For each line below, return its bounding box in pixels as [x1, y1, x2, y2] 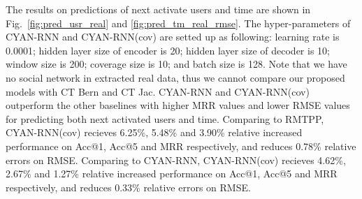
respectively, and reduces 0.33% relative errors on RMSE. [6, 179, 251, 194]
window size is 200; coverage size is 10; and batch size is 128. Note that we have [6, 57, 347, 71]
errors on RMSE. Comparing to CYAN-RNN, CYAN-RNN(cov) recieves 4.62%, [6, 152, 346, 167]
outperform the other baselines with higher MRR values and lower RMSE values [6, 98, 350, 112]
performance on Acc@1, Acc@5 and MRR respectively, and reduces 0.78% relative [6, 138, 356, 153]
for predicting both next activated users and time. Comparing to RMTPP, [6, 111, 324, 126]
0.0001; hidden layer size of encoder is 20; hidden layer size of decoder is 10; [6, 43, 330, 57]
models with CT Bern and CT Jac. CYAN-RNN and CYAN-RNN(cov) [6, 84, 310, 98]
